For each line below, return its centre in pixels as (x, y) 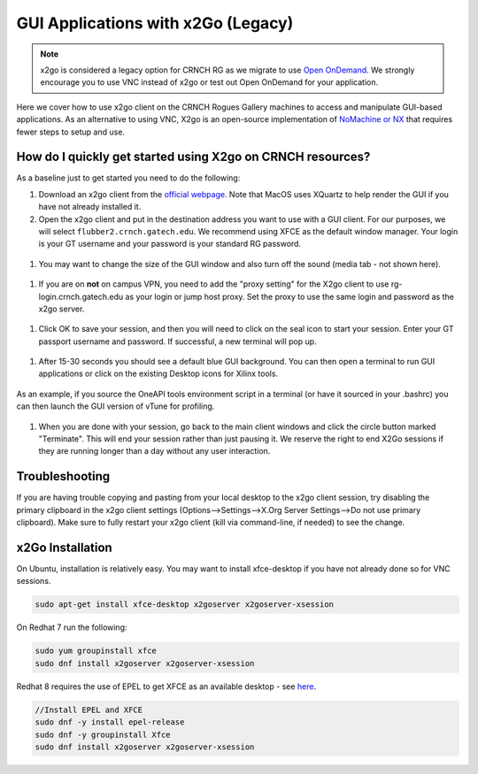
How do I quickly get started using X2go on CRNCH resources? (193, 157)
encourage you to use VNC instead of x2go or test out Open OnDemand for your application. (209, 82)
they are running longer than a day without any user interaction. (154, 451)
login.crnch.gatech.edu (81, 296)
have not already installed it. (90, 207)
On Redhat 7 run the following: (72, 627)
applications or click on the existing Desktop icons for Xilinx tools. (158, 374)
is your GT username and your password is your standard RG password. (170, 244)
